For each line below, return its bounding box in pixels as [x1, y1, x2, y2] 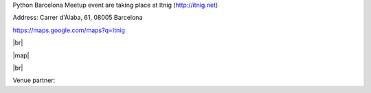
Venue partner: [12, 76, 56, 85]
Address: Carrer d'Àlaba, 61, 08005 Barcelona [12, 14, 143, 22]
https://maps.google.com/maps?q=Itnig [12, 26, 125, 34]
